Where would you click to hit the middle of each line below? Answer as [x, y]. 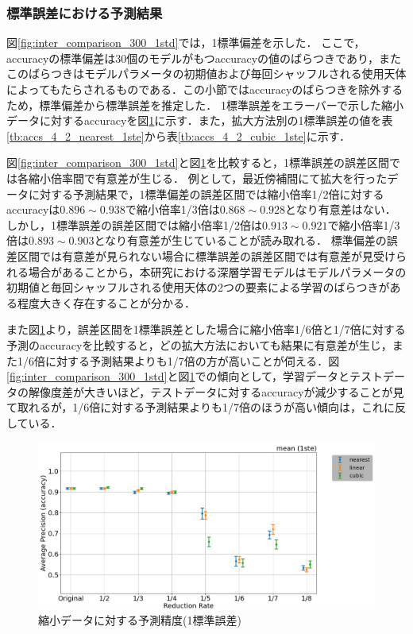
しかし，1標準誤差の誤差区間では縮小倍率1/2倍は [134, 224]
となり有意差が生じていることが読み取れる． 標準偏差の [240, 240]
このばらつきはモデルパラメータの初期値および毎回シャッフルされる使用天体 [206, 73]
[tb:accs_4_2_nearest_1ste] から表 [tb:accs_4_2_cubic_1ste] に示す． [179, 135]
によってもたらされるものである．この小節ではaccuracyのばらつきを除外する [205, 89]
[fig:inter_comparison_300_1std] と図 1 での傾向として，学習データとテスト [195, 376]
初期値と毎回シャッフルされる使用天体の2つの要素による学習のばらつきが [198, 287]
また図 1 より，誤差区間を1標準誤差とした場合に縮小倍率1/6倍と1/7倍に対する [206, 329]
